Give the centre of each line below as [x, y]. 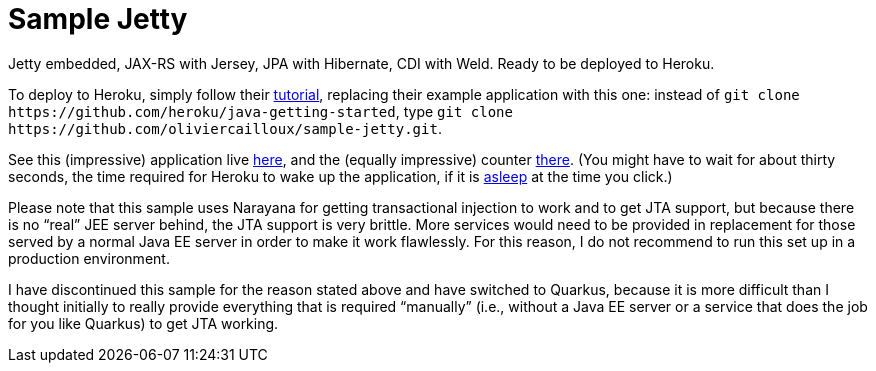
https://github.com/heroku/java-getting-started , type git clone [260, 111]
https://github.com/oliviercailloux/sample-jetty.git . [225, 128]
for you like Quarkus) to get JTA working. [143, 323]
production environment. [89, 258]
